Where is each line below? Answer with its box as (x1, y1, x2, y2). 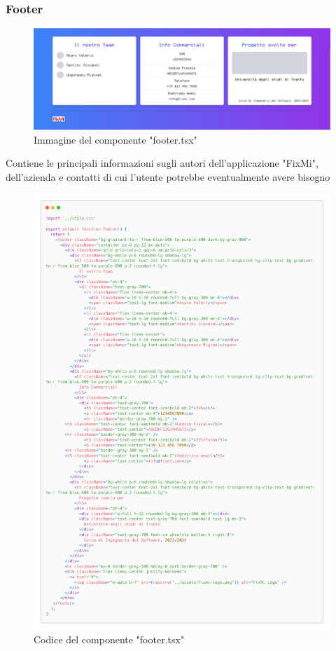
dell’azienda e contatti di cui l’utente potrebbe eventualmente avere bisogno (6, 169, 330, 184)
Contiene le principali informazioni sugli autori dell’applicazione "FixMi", (6, 156, 318, 170)
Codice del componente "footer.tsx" (34, 632, 185, 647)
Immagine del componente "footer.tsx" (34, 132, 197, 146)
